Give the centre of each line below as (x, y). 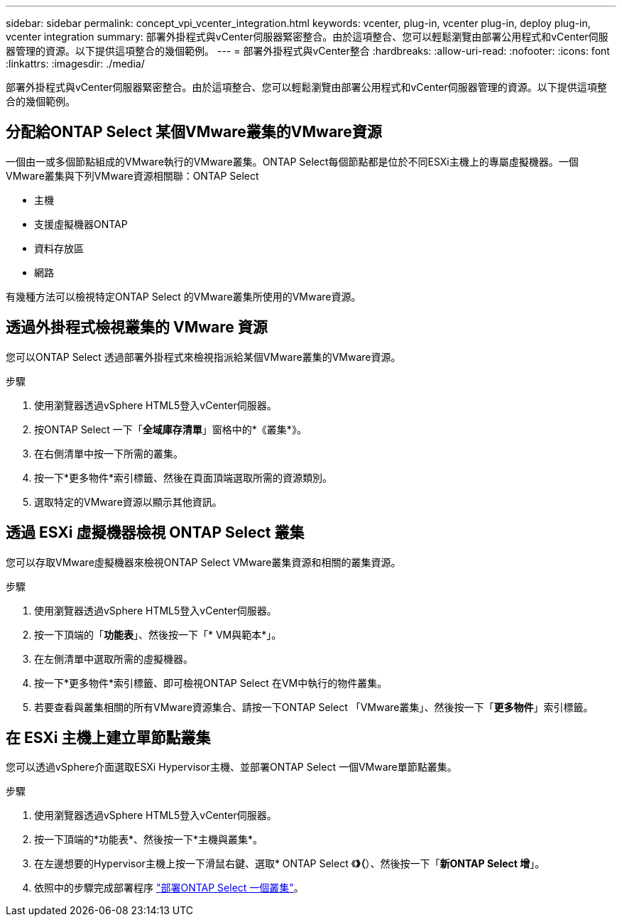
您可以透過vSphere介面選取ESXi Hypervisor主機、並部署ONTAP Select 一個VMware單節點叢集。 (231, 767)
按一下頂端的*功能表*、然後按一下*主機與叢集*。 (149, 840)
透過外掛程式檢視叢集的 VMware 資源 (137, 327)
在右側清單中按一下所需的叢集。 (109, 453)
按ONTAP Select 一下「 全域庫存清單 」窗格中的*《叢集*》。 (170, 429)
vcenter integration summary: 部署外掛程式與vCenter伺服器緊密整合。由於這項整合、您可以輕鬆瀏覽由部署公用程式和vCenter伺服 (307, 37)
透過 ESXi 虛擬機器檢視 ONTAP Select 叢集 (155, 533)
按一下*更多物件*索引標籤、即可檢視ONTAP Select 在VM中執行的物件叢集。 (211, 683)
